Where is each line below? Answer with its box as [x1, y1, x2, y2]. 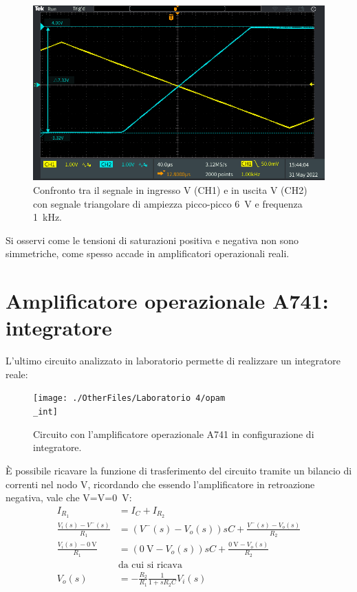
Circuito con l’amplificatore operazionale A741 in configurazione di [33, 426, 314, 441]
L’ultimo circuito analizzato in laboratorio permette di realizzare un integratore [6, 353, 341, 368]
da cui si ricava [118, 560, 182, 570]
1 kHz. [33, 210, 62, 224]
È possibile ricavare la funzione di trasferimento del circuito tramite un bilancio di [6, 463, 352, 477]
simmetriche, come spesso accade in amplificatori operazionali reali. [6, 246, 290, 261]
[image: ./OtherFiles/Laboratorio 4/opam [33, 393, 226, 404]
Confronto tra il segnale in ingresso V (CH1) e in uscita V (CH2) [33, 182, 307, 197]
